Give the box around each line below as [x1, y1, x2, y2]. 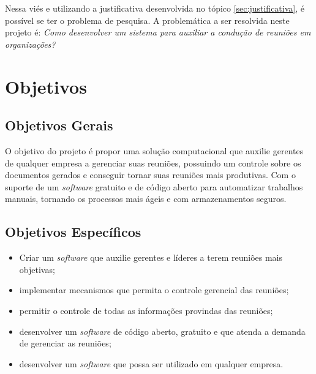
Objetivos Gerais [5, 116, 113, 135]
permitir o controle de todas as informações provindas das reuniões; [19, 304, 273, 316]
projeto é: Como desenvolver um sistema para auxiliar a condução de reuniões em [5, 26, 311, 39]
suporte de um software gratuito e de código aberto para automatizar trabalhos [5, 180, 303, 193]
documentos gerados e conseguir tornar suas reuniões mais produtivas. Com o [5, 168, 296, 181]
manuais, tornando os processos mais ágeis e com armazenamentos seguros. [5, 192, 287, 205]
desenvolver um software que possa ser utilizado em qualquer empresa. [19, 357, 284, 370]
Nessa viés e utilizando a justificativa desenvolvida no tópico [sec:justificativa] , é [5, 2, 304, 14]
